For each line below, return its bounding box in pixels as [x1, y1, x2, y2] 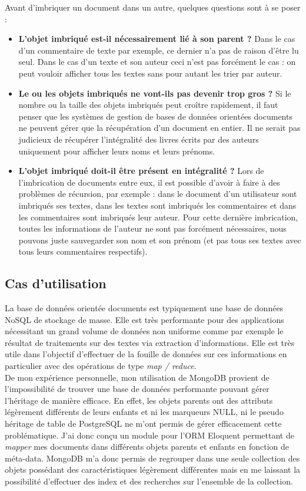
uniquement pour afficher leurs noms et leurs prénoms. [18, 144, 215, 157]
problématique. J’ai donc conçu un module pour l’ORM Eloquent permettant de [5, 429, 294, 441]
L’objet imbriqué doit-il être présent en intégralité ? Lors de [18, 164, 264, 177]
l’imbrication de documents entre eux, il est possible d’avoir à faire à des [18, 176, 280, 188]
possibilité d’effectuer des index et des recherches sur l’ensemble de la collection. [5, 474, 293, 487]
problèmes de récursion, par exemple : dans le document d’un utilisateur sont [18, 187, 297, 200]
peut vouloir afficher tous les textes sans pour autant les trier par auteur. [18, 67, 282, 79]
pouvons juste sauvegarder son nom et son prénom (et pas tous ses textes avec [18, 233, 301, 246]
